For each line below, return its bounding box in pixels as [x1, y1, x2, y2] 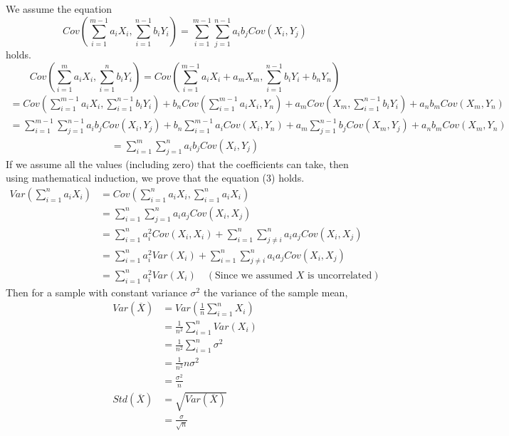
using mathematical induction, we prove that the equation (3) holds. [6, 170, 305, 185]
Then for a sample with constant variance [6, 284, 187, 299]
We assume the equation [6, 1, 112, 16]
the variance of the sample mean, [203, 284, 348, 299]
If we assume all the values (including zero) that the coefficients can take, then [6, 156, 349, 171]
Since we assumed [215, 270, 293, 281]
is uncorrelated [307, 270, 372, 281]
